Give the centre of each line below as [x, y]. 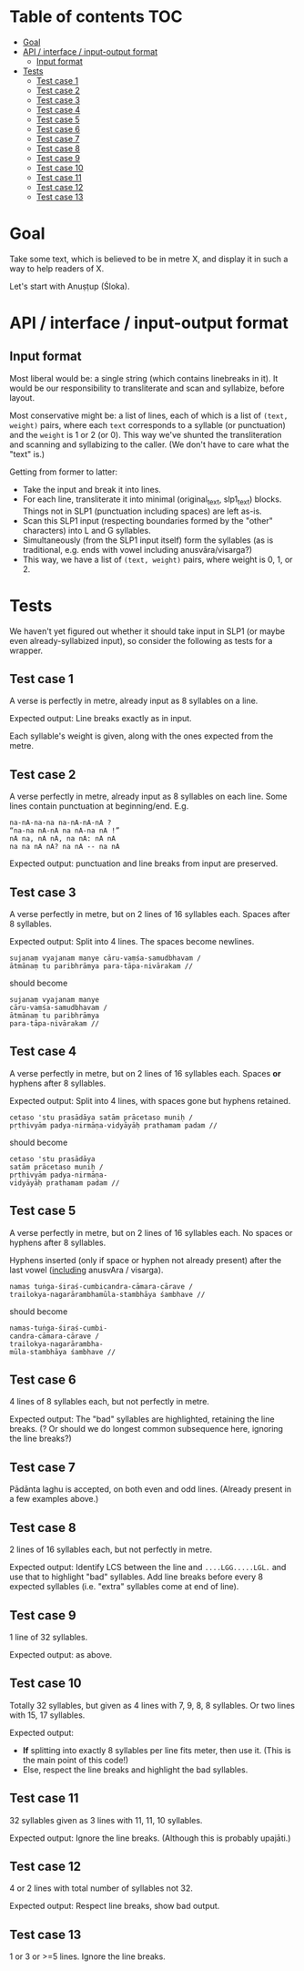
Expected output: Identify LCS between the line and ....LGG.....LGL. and [148, 1568]
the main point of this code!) [76, 1760]
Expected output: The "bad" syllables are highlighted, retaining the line [142, 1419]
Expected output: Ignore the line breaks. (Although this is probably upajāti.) [150, 1838]
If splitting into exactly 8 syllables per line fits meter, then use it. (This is [157, 1750]
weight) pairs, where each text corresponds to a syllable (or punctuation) [148, 424]
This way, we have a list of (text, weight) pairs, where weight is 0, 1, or [157, 559]
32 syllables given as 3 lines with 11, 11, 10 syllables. [106, 1820]
